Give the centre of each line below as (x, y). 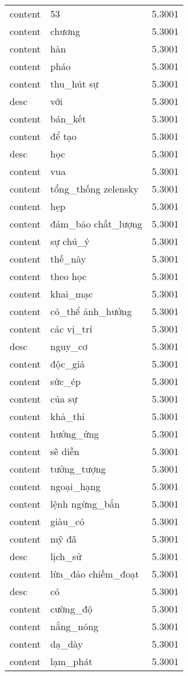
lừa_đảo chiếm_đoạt (95, 574)
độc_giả (67, 364)
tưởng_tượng (78, 469)
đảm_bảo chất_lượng (96, 224)
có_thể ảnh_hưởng (91, 311)
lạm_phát (71, 661)
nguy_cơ (69, 346)
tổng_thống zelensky (94, 189)
